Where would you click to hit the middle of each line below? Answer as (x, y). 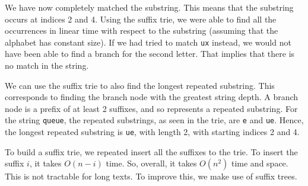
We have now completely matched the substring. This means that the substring (149, 7)
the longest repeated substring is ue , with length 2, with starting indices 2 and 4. (152, 132)
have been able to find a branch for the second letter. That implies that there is (150, 54)
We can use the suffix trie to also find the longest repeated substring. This (140, 85)
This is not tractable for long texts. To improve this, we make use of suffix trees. (151, 176)
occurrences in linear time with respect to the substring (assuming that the (142, 31)
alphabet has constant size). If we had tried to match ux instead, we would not (148, 42)
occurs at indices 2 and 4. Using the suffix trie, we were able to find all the (141, 19)
